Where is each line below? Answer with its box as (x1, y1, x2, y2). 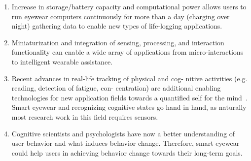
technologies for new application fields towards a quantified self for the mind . (11, 92, 248, 102)
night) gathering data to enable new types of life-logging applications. (11, 21, 222, 31)
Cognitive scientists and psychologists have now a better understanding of (11, 128, 235, 138)
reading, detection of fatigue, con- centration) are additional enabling (11, 83, 221, 93)
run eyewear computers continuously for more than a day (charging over (11, 11, 230, 21)
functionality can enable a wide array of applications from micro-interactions (11, 47, 244, 57)
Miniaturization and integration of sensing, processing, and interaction (11, 37, 224, 47)
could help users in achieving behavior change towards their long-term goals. (11, 147, 243, 158)
